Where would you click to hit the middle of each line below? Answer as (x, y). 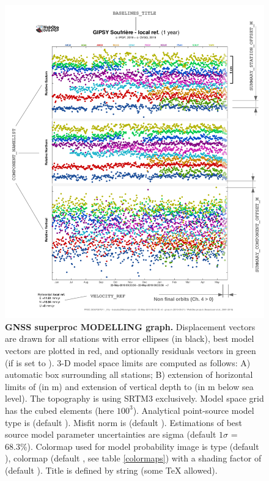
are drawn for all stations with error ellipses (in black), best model (130, 338)
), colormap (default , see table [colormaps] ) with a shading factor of (133, 458)
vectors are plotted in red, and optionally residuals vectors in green (131, 350)
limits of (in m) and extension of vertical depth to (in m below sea (129, 386)
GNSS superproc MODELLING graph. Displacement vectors (130, 326)
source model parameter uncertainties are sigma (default (111, 434)
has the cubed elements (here (60, 410)
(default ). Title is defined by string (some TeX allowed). (111, 470)
